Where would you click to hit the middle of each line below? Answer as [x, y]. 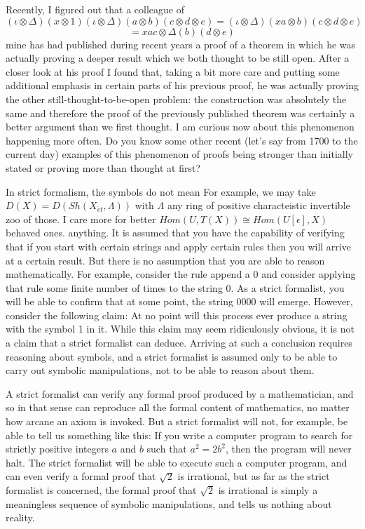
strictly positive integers [57, 449]
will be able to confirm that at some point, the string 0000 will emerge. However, [179, 301]
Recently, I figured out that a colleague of [95, 9]
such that [167, 449]
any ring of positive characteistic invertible [259, 205]
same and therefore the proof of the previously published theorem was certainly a [180, 113]
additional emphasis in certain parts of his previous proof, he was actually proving [182, 85]
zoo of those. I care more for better [81, 219]
